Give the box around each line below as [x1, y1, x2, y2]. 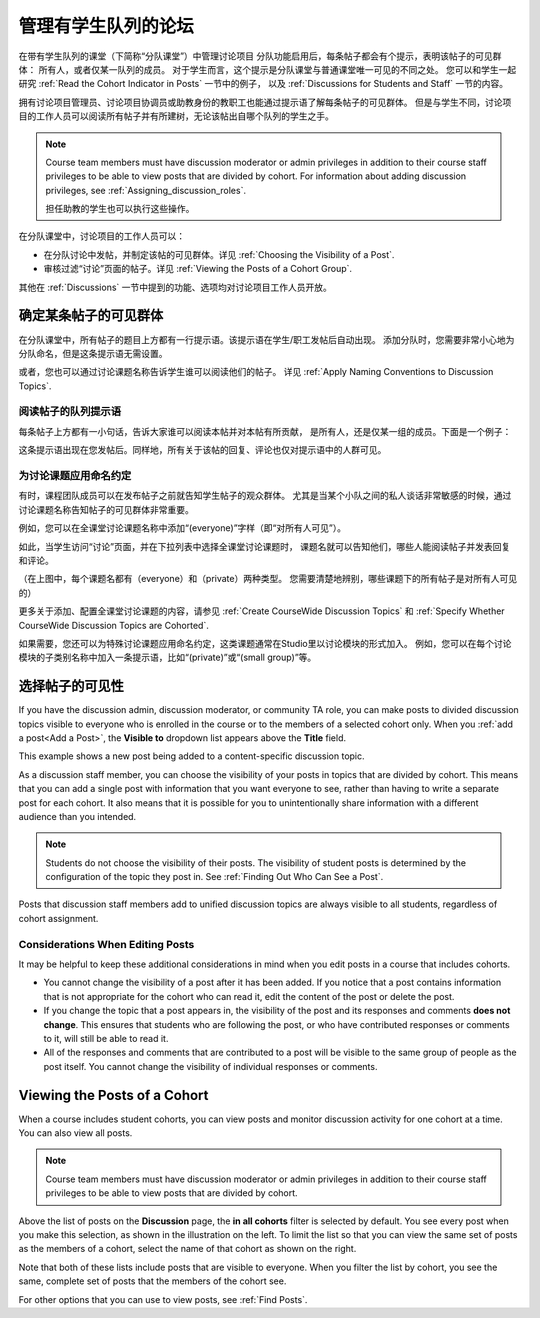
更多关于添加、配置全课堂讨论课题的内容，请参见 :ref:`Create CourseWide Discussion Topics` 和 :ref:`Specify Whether [18, 605, 505, 617]
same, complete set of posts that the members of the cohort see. [18, 1275, 287, 1287]
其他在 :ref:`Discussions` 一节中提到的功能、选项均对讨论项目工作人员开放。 [18, 281, 332, 293]
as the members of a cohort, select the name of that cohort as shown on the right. [18, 1243, 357, 1255]
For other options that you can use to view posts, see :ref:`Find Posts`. [18, 1293, 308, 1305]
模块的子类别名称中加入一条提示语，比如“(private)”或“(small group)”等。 [18, 651, 317, 664]
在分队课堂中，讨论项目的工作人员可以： [18, 230, 185, 242]
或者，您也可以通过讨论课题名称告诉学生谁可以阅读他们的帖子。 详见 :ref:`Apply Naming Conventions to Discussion [18, 366, 494, 378]
